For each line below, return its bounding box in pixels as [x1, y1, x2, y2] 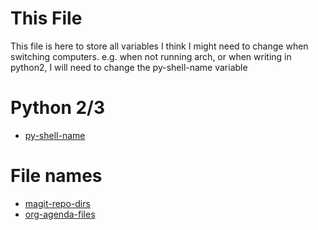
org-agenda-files [24, 208, 96, 220]
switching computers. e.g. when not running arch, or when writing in [10, 50, 292, 62]
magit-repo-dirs [24, 197, 91, 209]
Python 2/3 [10, 97, 106, 119]
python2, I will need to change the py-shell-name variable [10, 61, 248, 73]
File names [10, 165, 103, 187]
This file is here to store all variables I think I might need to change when [10, 40, 309, 52]
